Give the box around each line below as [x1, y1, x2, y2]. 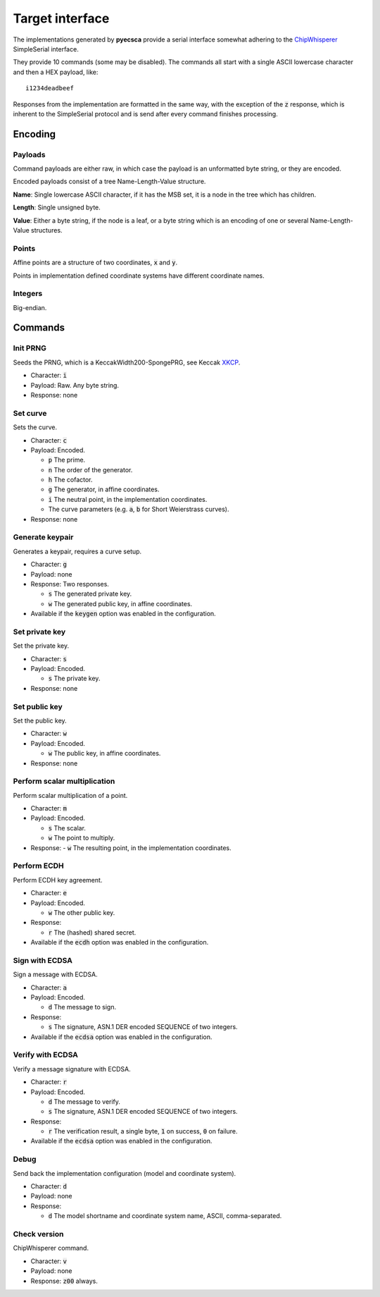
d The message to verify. [48, 1097, 121, 1106]
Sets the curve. [13, 423, 58, 431]
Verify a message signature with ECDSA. [13, 1064, 132, 1073]
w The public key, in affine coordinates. [48, 749, 161, 758]
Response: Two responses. [30, 579, 109, 588]
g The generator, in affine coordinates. [48, 485, 160, 493]
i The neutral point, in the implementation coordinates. [48, 495, 208, 503]
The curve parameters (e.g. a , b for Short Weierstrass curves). [48, 505, 229, 514]
